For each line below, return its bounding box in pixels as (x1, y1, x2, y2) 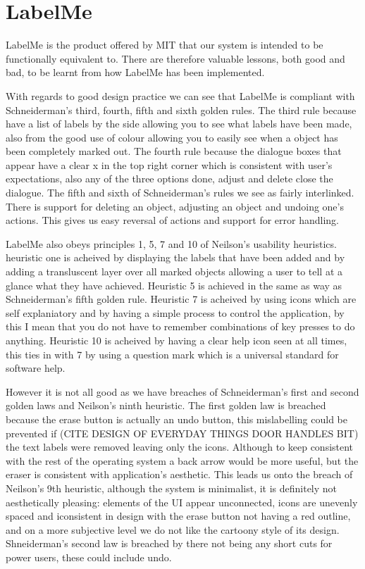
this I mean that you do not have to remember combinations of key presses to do (6, 319, 355, 334)
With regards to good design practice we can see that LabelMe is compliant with (6, 88, 355, 103)
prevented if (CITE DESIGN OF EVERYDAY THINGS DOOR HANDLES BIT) (6, 425, 359, 440)
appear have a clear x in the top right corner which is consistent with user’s (6, 157, 333, 172)
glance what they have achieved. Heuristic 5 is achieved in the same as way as (6, 277, 342, 292)
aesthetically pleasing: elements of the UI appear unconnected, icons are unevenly (6, 494, 358, 509)
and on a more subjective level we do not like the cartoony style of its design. (6, 522, 340, 537)
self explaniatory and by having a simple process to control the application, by (6, 305, 345, 320)
